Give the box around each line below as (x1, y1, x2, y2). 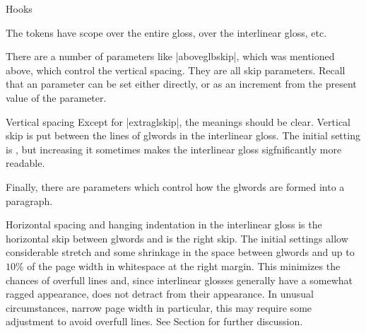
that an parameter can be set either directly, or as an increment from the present (6, 76, 357, 91)
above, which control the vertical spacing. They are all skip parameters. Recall (6, 62, 346, 77)
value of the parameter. (6, 90, 107, 105)
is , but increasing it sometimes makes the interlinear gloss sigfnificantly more (6, 141, 342, 156)
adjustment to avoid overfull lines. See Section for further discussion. (6, 314, 303, 329)
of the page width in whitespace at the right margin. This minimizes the (27, 258, 341, 273)
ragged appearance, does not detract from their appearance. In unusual (6, 286, 314, 301)
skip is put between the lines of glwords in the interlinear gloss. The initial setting (6, 128, 360, 143)
